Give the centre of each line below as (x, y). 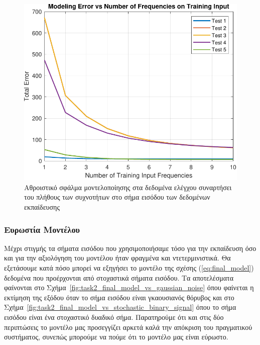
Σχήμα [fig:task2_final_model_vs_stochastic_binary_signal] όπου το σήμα (120, 307)
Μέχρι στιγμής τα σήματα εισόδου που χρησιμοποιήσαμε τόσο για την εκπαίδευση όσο (130, 248)
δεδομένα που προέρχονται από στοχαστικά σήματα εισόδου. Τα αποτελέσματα (119, 277)
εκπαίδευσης (42, 207)
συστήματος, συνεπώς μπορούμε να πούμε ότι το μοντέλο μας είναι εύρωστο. (116, 337)
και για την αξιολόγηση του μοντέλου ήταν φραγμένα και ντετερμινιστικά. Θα (117, 258)
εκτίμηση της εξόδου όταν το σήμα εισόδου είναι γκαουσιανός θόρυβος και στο (119, 297)
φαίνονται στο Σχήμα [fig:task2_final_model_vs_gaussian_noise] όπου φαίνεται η (129, 287)
